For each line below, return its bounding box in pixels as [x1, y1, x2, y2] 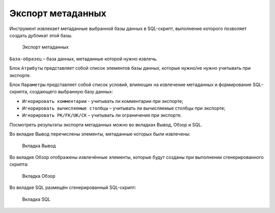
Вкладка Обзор [22, 173, 56, 179]
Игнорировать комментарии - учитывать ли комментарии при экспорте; [22, 98, 183, 104]
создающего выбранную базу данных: [30, 89, 114, 95]
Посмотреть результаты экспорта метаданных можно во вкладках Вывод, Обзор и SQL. [9, 121, 203, 127]
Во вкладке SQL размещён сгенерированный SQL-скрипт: [9, 184, 136, 191]
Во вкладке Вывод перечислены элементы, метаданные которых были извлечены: [9, 131, 190, 137]
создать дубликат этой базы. [9, 32, 73, 38]
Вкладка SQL [22, 196, 51, 202]
